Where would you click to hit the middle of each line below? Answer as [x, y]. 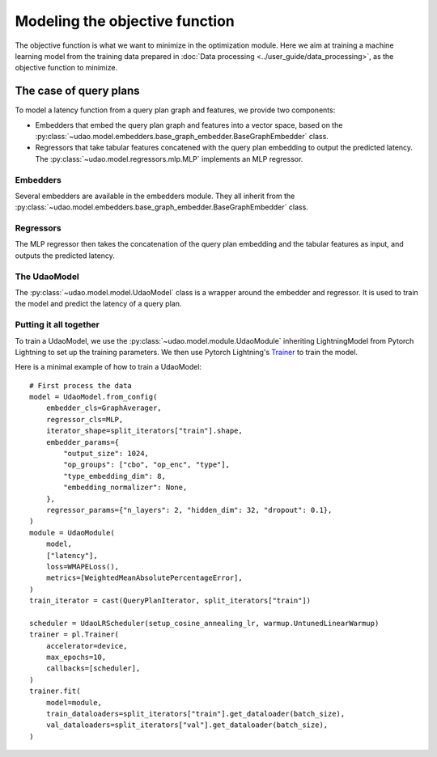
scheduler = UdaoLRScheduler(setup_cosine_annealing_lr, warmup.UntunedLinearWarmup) [204, 623]
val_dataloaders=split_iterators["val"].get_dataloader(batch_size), [187, 725]
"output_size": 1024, [106, 454]
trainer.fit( [55, 691]
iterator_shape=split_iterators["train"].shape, [144, 431]
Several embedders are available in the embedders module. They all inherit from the [155, 196]
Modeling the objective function [125, 21]
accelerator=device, [87, 646]
